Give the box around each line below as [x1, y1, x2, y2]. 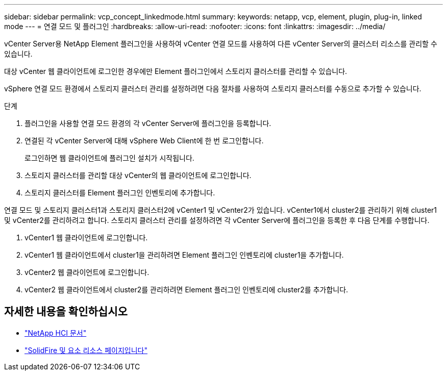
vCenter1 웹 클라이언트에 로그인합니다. [24, 233, 148, 242]
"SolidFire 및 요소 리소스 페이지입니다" [24, 345, 147, 355]
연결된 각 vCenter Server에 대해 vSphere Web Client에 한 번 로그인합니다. [24, 136, 264, 145]
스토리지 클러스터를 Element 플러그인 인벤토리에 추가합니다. [24, 188, 215, 197]
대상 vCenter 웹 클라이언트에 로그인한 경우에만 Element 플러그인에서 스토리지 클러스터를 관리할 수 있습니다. [4, 67, 347, 76]
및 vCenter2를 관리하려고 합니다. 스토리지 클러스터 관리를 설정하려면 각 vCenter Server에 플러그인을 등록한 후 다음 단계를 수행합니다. [4, 216, 430, 224]
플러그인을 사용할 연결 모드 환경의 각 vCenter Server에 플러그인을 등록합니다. [24, 119, 271, 128]
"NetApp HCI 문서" [24, 328, 87, 337]
